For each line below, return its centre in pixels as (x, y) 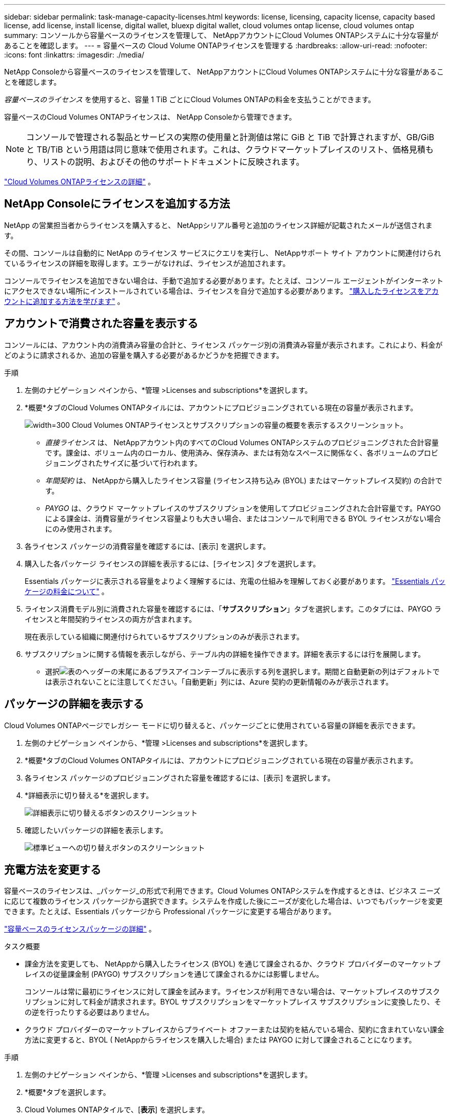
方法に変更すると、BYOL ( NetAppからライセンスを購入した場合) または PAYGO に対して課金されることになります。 (220, 1040)
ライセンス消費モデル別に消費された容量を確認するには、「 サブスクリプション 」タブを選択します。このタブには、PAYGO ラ (233, 609)
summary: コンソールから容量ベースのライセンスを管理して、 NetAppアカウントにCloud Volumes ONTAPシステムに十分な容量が (221, 35)
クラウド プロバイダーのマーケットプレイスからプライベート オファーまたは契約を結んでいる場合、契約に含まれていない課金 (234, 1030)
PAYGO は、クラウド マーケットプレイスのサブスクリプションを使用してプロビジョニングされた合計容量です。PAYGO (243, 508)
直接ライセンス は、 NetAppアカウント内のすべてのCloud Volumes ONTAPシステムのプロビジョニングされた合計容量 (242, 442)
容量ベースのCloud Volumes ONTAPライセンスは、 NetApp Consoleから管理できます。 (150, 117)
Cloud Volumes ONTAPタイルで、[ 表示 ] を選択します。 (117, 1110)
